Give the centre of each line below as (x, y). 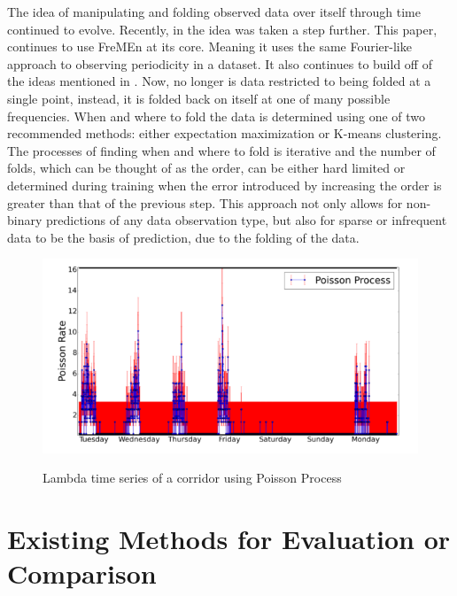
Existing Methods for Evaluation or (228, 539)
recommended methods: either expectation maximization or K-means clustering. (225, 133)
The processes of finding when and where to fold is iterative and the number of (221, 150)
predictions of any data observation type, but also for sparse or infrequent (247, 220)
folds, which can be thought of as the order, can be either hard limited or (206, 168)
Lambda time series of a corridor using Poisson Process (192, 478)
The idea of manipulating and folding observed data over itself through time (214, 12)
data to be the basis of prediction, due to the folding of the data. (183, 237)
